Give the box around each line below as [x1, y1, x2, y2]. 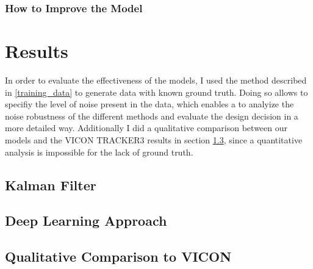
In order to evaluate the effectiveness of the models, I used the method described [5, 73, 307, 86]
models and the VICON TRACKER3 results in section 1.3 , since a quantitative [5, 133, 303, 146]
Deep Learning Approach [5, 211, 167, 230]
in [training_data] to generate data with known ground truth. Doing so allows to [5, 85, 308, 98]
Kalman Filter [5, 175, 96, 194]
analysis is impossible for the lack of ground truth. [5, 145, 193, 158]
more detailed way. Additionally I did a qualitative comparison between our [5, 121, 287, 134]
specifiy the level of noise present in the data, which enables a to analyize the [5, 98, 294, 110]
